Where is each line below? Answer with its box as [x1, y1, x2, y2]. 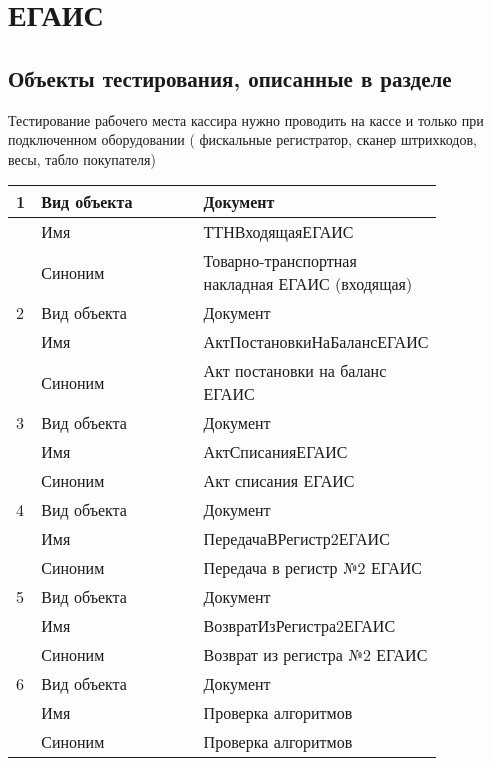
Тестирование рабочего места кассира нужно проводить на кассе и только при [8, 109, 484, 130]
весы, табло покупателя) [8, 148, 156, 169]
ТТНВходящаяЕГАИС [203, 220, 354, 244]
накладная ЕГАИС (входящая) [203, 272, 413, 296]
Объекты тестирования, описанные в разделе [8, 62, 452, 93]
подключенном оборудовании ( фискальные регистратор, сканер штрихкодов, [8, 129, 477, 150]
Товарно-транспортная [203, 249, 357, 273]
